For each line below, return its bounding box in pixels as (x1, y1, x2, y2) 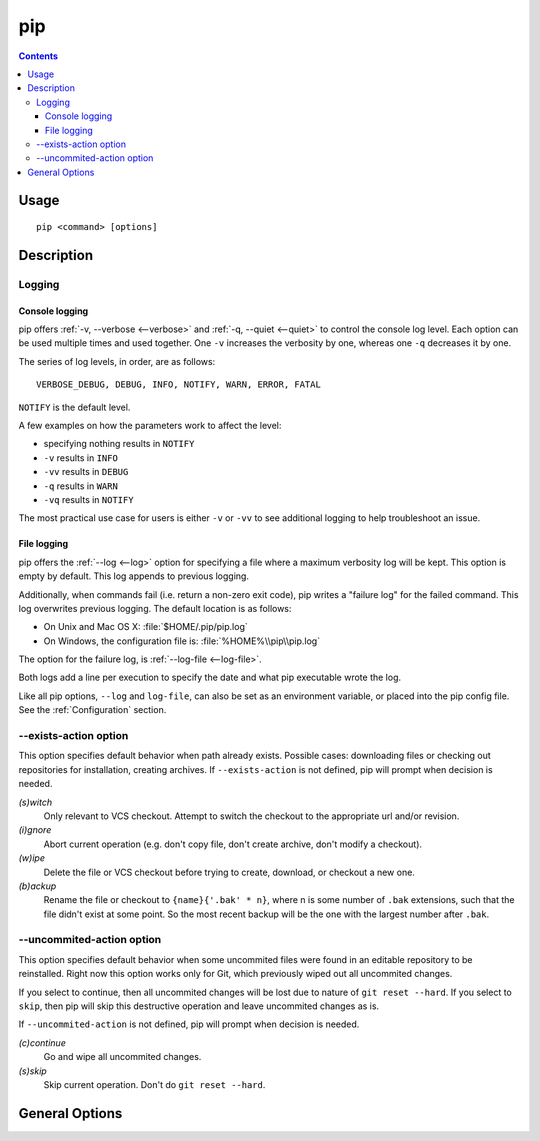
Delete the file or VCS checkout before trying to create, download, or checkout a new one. (43, 866, 415, 878)
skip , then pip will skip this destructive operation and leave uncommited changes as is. (18, 1000, 380, 1012)
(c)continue (18, 1036, 67, 1049)
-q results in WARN (43, 480, 119, 492)
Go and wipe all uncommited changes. (43, 1051, 202, 1063)
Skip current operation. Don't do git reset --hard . (43, 1078, 266, 1090)
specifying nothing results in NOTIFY (43, 438, 195, 450)
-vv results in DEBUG (43, 466, 129, 478)
